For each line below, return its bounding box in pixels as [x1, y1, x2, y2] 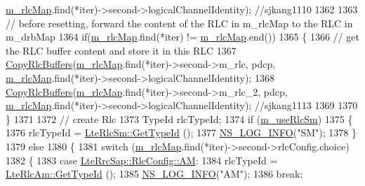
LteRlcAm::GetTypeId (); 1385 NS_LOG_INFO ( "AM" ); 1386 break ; [6, 166, 303, 181]
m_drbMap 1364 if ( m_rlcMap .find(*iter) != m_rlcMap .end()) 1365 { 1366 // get [6, 29, 359, 44]
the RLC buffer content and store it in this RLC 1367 [6, 43, 237, 57]
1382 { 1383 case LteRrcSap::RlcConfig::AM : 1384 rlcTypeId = [6, 152, 278, 167]
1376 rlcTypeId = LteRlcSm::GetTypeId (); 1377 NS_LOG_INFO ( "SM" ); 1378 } [6, 125, 357, 140]
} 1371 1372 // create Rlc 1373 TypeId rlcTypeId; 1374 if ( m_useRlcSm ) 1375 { [6, 111, 353, 126]
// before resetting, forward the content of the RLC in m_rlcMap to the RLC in [6, 15, 353, 30]
